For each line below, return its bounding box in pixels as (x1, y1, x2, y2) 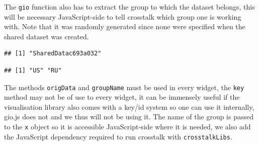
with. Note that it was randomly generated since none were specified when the (4, 21, 245, 32)
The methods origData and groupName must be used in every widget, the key (4, 82, 244, 92)
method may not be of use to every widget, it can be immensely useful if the (4, 92, 240, 102)
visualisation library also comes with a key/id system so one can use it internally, (4, 101, 254, 112)
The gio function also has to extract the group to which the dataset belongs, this (4, 2, 255, 12)
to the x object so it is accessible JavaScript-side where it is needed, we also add (4, 121, 251, 132)
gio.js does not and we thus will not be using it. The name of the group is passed (4, 111, 254, 122)
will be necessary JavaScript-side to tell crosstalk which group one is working (4, 11, 241, 22)
